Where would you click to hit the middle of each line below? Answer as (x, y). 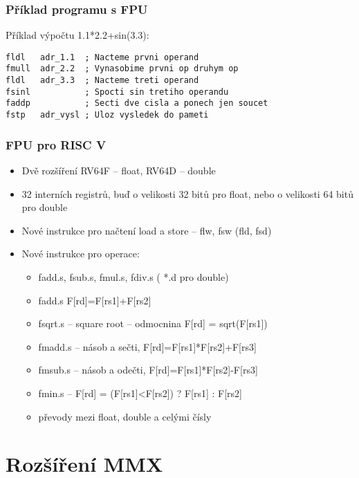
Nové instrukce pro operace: (81, 254)
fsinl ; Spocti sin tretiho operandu (117, 92)
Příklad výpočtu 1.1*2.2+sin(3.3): (77, 35)
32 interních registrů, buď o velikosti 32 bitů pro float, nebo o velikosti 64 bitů (187, 193)
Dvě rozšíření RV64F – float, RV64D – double (119, 170)
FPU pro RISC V (56, 144)
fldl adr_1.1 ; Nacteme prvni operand (102, 57)
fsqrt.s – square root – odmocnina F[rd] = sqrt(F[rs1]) (153, 323)
